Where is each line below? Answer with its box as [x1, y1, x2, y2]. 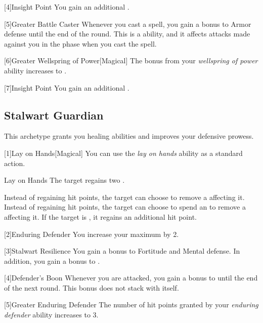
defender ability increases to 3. [4, 309, 99, 320]
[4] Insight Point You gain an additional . [4, 2, 129, 12]
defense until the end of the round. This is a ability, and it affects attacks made [4, 28, 250, 39]
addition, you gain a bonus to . [4, 255, 100, 266]
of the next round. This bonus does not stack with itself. [4, 282, 179, 293]
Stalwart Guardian [4, 107, 104, 123]
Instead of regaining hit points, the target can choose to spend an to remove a [4, 201, 246, 212]
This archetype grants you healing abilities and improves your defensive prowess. [4, 131, 254, 141]
